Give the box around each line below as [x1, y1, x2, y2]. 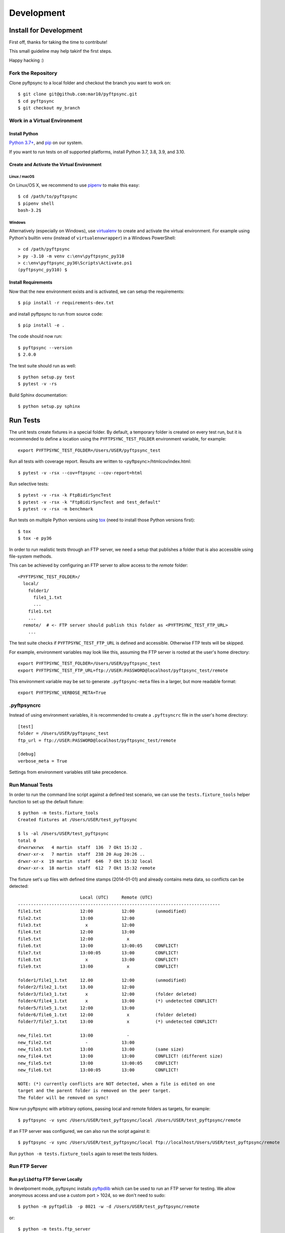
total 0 [18, 837, 36, 843]
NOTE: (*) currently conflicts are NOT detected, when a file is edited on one [18, 1081, 215, 1087]
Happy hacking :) [9, 57, 44, 63]
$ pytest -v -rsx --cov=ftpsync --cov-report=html [18, 470, 143, 475]
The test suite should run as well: [9, 363, 76, 368]
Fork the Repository [9, 70, 58, 76]
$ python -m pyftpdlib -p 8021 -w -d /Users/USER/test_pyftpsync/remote [18, 1204, 200, 1209]
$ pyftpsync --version [18, 345, 73, 350]
